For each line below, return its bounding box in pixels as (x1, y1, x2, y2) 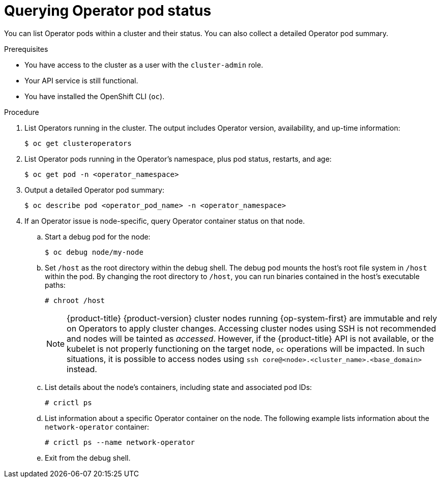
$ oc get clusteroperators (24, 139, 132, 147)
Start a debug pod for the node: (45, 232, 151, 241)
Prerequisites (4, 44, 48, 53)
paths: (45, 280, 66, 289)
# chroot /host (45, 296, 105, 305)
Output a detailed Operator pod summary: (24, 185, 164, 194)
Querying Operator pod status (4, 2, 212, 19)
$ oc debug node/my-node (45, 248, 143, 256)
